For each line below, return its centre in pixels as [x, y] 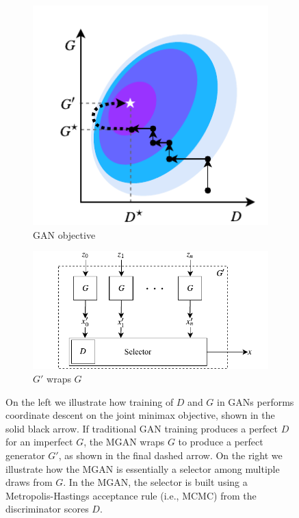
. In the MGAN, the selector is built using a [155, 482]
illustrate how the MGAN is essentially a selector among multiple [143, 468]
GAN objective [64, 234]
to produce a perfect [221, 442]
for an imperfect [39, 442]
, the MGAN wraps [124, 442]
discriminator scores [47, 509]
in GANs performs [256, 401]
